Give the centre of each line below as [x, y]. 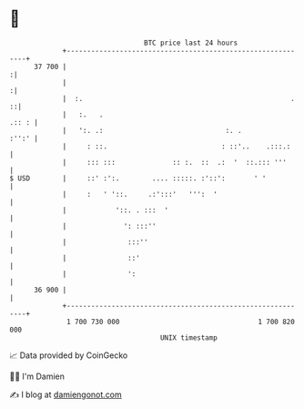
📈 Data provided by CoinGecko [69, 355]
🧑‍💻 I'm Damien [37, 376]
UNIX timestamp [189, 337]
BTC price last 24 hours [191, 43]
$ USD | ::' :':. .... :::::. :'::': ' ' [138, 178]
